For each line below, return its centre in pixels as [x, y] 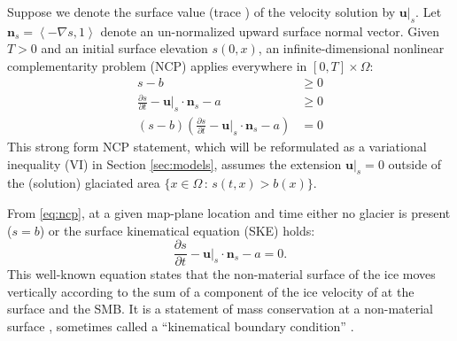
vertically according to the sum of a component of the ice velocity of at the [211, 291]
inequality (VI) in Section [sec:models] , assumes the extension [174, 163]
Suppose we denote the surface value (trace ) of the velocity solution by [201, 12]
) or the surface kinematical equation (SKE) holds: [177, 230]
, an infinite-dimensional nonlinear [351, 48]
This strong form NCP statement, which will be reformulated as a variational [217, 146]
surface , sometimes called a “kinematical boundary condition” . [181, 326]
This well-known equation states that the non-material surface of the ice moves [221, 274]
